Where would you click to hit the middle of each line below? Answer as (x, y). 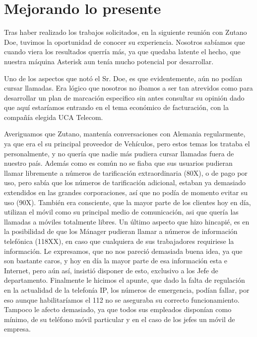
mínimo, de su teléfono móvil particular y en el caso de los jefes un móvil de (120, 319)
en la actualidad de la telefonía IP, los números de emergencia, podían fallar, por (127, 289)
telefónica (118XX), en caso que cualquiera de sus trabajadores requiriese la (119, 241)
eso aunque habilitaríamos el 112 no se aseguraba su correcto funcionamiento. (122, 299)
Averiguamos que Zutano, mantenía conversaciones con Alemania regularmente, (125, 134)
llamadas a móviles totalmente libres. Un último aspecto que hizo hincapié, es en (127, 221)
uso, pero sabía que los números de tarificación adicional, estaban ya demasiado (125, 182)
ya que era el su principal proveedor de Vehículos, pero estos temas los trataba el (127, 144)
